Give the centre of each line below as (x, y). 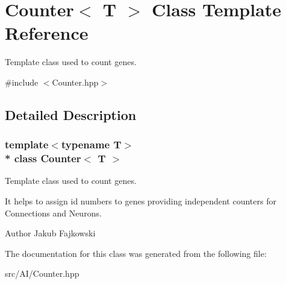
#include (22, 82)
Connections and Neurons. (53, 213)
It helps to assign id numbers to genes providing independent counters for (141, 201)
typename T (91, 144)
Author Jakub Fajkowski (50, 233)
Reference (47, 33)
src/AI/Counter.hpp (42, 273)
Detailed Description (71, 114)
